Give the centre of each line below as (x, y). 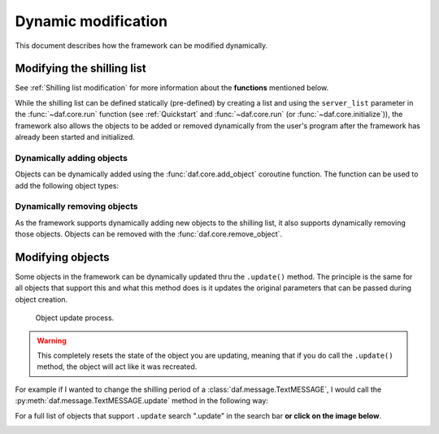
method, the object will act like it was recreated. (117, 367)
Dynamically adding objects (71, 158)
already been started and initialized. (75, 137)
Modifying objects (62, 257)
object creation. (41, 299)
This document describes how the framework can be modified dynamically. (141, 46)
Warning (52, 341)
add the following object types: (67, 185)
